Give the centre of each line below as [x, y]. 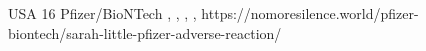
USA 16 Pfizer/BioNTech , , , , [102, 13]
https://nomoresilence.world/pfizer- [310, 13]
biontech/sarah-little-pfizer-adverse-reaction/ [145, 32]
